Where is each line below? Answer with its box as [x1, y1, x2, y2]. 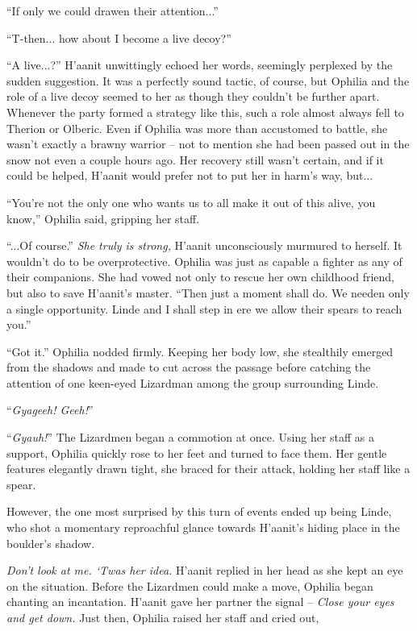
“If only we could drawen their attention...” [6, 2, 219, 19]
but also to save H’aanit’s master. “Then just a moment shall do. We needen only [6, 284, 410, 301]
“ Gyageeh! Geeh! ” [6, 401, 94, 418]
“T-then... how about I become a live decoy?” [6, 29, 231, 46]
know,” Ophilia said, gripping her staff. [6, 210, 200, 226]
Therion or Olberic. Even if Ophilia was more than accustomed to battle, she [6, 119, 388, 136]
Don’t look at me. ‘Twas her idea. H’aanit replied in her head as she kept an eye [6, 562, 403, 579]
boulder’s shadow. [6, 534, 95, 551]
